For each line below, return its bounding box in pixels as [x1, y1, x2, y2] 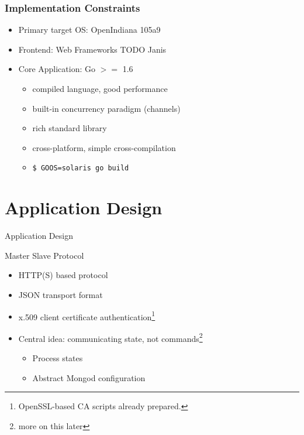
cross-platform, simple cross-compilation [32, 141, 176, 153]
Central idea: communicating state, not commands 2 [18, 330, 203, 344]
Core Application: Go [18, 63, 96, 75]
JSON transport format [18, 288, 103, 300]
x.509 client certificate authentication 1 [18, 309, 156, 323]
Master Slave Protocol [5, 249, 84, 261]
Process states [32, 352, 83, 364]
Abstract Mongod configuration [32, 371, 146, 383]
